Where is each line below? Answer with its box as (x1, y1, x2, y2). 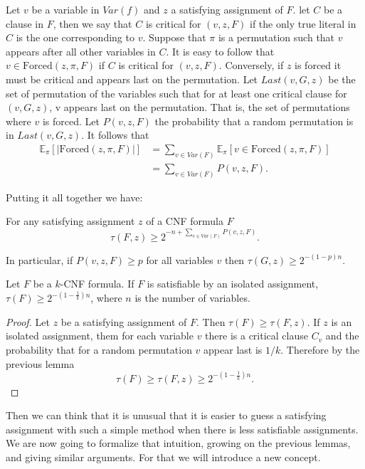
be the (328, 71, 356, 86)
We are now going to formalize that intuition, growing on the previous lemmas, (6, 436, 351, 450)
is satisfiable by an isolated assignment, (147, 276, 319, 291)
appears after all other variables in (6, 43, 156, 58)
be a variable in (31, 2, 100, 16)
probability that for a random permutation (6, 342, 192, 357)
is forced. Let (42, 113, 100, 128)
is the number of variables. (134, 290, 250, 305)
